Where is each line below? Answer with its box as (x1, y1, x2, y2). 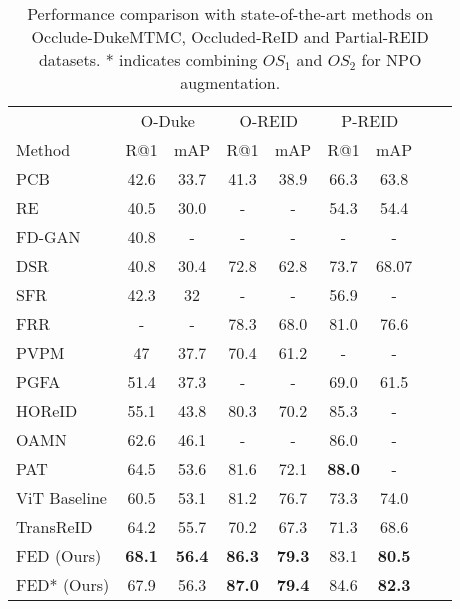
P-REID (341, 109, 399, 132)
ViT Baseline (16, 486, 107, 509)
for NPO (361, 48, 422, 71)
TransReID (16, 515, 93, 538)
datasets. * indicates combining (38, 48, 258, 71)
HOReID (16, 399, 78, 422)
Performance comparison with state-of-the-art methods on (27, 2, 434, 25)
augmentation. (180, 71, 281, 94)
